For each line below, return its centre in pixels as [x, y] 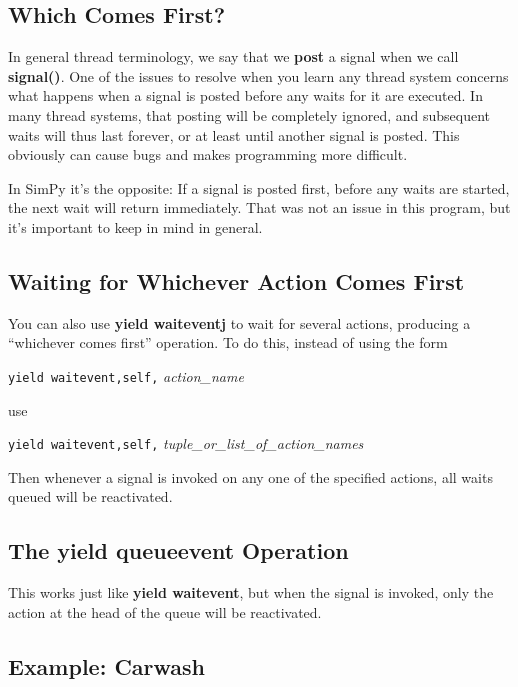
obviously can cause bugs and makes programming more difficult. [208, 154]
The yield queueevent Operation [178, 550]
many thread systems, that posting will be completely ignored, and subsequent [249, 114]
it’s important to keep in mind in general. [135, 226]
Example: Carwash [107, 665]
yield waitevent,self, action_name [126, 375]
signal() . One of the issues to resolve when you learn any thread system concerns [258, 75]
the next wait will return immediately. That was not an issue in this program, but [259, 207]
